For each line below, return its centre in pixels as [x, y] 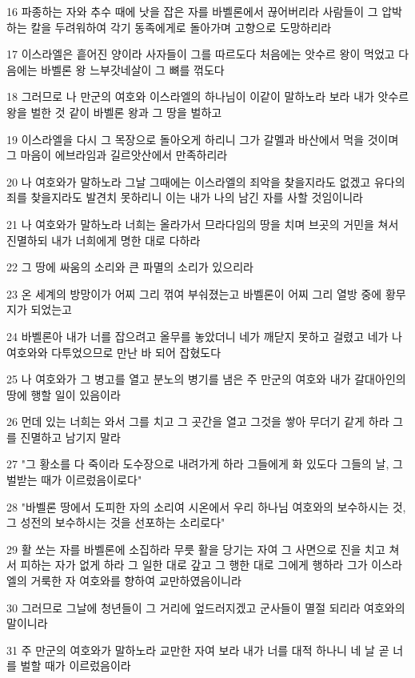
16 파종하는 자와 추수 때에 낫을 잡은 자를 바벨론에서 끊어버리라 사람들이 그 [192, 11]
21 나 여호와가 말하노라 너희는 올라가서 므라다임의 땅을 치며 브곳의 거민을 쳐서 [203, 224]
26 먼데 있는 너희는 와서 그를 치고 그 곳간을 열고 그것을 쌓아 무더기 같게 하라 [198, 421]
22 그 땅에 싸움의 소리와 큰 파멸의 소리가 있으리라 [130, 267]
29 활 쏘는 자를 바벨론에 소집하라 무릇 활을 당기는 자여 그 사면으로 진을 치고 [196, 549]
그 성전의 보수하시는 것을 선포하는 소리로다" [116, 522]
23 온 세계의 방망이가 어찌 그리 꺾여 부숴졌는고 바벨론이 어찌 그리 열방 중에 [194, 293]
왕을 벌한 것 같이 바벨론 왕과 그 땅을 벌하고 [114, 112]
